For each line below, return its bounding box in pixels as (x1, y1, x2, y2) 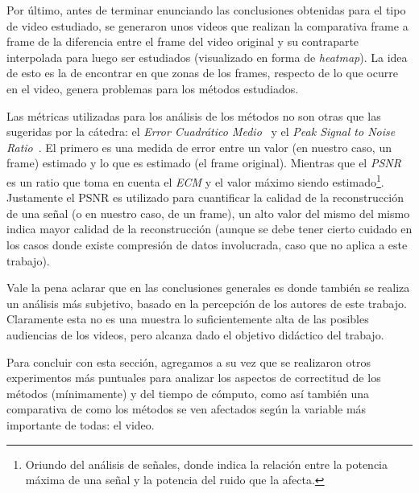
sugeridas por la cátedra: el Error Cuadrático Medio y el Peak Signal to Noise (6, 123, 396, 140)
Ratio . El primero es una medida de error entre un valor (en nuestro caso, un (6, 138, 392, 155)
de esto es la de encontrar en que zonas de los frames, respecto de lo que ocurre (6, 64, 398, 81)
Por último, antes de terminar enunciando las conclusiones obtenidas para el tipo (6, 2, 406, 18)
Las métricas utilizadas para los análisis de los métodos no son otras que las (6, 107, 381, 124)
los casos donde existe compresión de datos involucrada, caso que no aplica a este (6, 236, 408, 253)
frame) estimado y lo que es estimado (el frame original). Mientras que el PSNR (6, 154, 401, 171)
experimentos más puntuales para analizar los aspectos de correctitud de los (6, 369, 381, 386)
